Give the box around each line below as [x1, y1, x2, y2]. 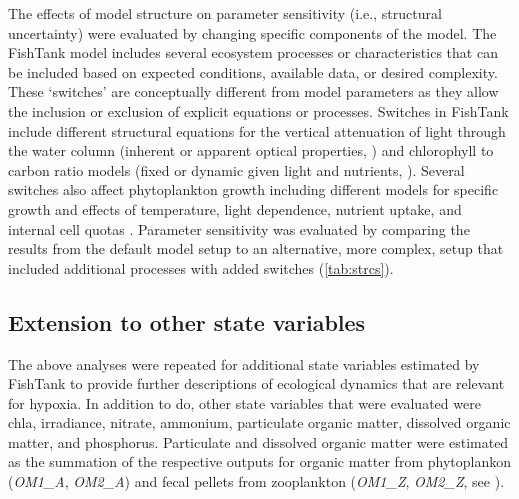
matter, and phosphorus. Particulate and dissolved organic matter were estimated [8, 431, 509, 452]
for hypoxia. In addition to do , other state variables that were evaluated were [8, 392, 481, 413]
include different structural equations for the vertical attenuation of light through [8, 120, 506, 141]
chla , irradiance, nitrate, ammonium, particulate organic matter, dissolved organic [8, 412, 511, 433]
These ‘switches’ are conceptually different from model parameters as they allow [8, 81, 499, 102]
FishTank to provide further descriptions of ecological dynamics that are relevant [8, 373, 505, 394]
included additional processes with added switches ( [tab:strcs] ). [8, 257, 394, 278]
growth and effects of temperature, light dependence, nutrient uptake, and [8, 198, 462, 219]
